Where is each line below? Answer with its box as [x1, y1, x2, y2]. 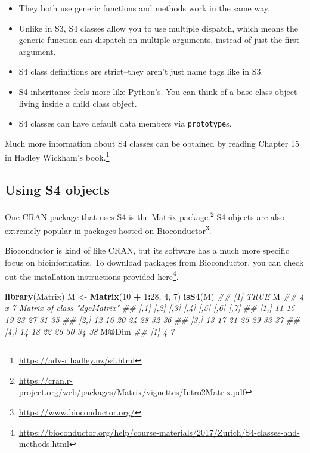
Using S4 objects [5, 180, 110, 199]
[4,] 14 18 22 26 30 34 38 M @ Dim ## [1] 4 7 [5, 325, 175, 337]
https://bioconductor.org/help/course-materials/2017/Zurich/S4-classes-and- [18, 426, 300, 438]
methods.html [18, 437, 69, 450]
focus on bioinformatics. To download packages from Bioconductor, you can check [5, 255, 304, 268]
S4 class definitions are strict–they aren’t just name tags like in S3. [18, 65, 263, 78]
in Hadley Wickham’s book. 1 [5, 149, 110, 164]
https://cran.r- [18, 374, 73, 386]
